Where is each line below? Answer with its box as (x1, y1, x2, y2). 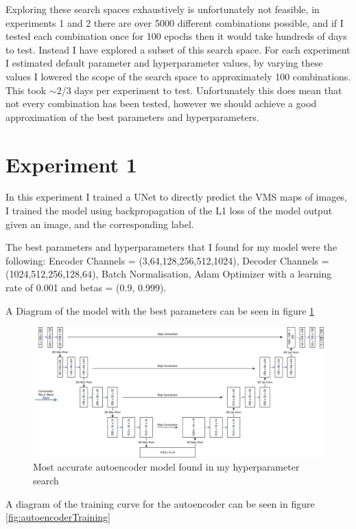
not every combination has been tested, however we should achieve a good (5, 96, 317, 111)
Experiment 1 (5, 150, 137, 178)
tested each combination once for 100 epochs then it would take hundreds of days (5, 29, 347, 43)
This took (5, 82, 47, 97)
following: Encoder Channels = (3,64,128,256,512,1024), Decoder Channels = (5, 253, 329, 267)
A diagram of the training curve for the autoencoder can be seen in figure (5, 496, 315, 510)
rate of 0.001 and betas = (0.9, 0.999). (5, 280, 167, 295)
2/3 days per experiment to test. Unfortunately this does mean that (56, 82, 342, 97)
